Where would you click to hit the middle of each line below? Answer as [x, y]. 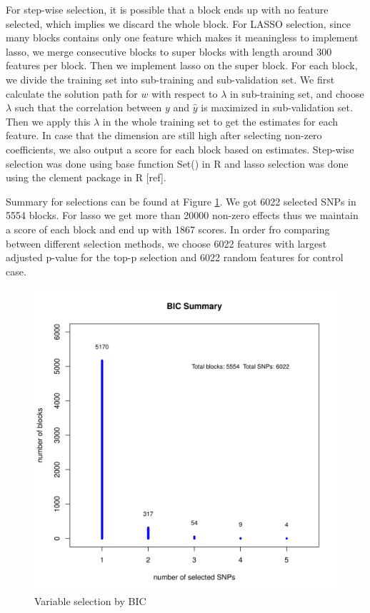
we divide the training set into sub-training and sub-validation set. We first [170, 79]
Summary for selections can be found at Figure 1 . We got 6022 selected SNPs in [181, 201]
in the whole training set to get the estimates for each [220, 121]
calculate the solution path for [72, 93]
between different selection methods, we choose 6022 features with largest [166, 243]
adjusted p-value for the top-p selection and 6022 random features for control [175, 257]
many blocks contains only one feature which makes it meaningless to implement [182, 37]
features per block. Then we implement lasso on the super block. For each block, [182, 65]
